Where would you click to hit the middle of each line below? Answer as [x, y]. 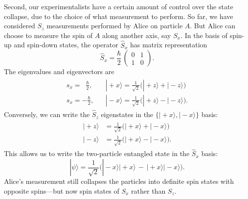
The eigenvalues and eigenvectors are [59, 71]
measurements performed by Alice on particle [115, 26]
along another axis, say [136, 35]
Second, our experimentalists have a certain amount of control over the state [119, 6]
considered [20, 26]
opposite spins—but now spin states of [62, 190]
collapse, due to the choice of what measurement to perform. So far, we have [119, 16]
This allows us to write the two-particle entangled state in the [97, 153]
